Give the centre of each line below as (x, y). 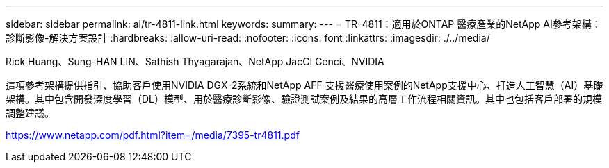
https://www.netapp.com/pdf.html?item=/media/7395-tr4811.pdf (153, 135)
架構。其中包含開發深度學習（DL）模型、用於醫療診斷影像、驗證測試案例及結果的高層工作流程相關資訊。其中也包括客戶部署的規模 (304, 99)
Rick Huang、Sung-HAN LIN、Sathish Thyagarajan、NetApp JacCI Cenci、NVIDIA (195, 61)
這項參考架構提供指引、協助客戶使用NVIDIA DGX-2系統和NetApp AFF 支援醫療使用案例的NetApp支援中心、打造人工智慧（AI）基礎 (304, 85)
